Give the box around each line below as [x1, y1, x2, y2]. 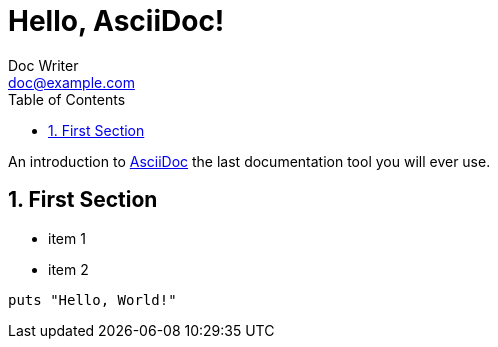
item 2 [48, 260, 89, 278]
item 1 [48, 229, 86, 247]
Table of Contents [8, 90, 126, 108]
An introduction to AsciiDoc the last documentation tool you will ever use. [8, 152, 491, 170]
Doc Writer [8, 56, 79, 74]
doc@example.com [8, 73, 135, 91]
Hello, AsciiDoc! [8, 4, 225, 38]
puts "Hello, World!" [8, 291, 177, 308]
